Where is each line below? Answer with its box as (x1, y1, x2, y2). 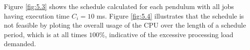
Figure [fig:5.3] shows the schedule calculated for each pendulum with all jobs (4, 1, 234, 11)
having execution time (4, 10, 69, 20)
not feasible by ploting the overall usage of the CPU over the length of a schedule (4, 20, 246, 30)
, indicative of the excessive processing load (105, 29, 233, 39)
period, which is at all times (4, 29, 87, 39)
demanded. (4, 39, 36, 49)
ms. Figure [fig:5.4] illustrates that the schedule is (97, 10, 244, 20)
